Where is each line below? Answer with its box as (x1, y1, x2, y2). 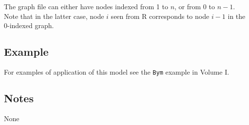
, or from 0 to (174, 1, 215, 11)
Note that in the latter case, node (4, 11, 104, 21)
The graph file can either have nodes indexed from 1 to (4, 1, 168, 11)
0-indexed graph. (4, 20, 54, 31)
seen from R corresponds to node (111, 11, 210, 21)
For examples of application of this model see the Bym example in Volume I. (4, 66, 230, 77)
